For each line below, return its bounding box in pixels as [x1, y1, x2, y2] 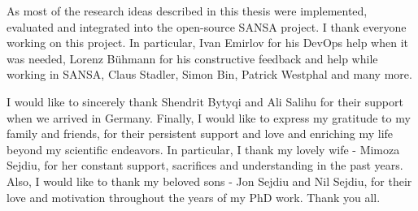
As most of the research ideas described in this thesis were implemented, [7, 2, 368, 19]
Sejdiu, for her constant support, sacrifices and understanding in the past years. [7, 157, 403, 174]
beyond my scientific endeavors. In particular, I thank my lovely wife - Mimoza [7, 140, 400, 157]
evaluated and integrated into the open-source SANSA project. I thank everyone [7, 18, 407, 35]
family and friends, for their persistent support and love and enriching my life [7, 125, 394, 142]
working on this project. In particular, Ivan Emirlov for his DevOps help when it [7, 34, 409, 51]
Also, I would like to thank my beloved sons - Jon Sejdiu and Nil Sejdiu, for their [7, 172, 412, 189]
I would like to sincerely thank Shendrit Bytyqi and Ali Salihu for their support [7, 93, 403, 110]
